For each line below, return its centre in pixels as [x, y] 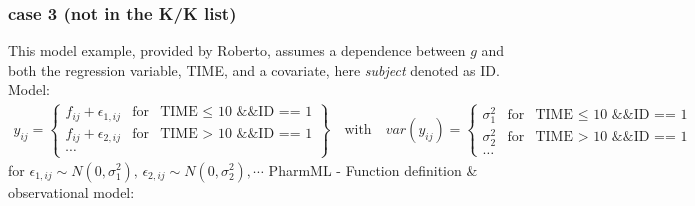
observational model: [71, 191]
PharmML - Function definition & [373, 169]
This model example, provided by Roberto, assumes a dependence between [237, 50]
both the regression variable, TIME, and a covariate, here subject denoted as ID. [254, 69]
